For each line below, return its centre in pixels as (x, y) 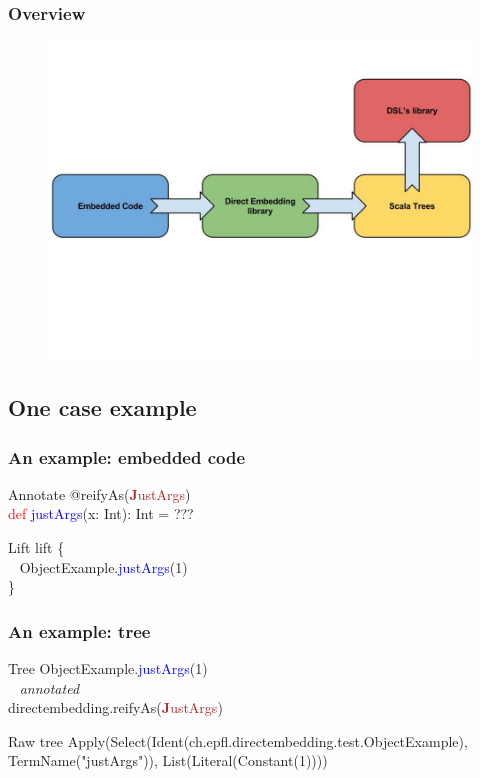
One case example (102, 407)
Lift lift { (36, 547)
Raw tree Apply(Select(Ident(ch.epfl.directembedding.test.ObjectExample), (238, 740)
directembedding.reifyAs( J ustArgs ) (115, 707)
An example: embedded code (127, 456)
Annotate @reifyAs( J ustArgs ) (99, 493)
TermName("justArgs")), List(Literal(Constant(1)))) (168, 760)
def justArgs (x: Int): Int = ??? (101, 513)
